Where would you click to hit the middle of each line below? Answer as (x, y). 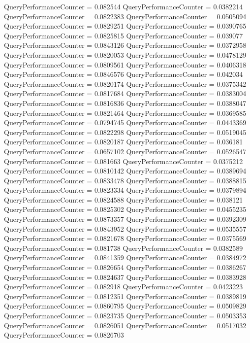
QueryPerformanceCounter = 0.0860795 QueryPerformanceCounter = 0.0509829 (125, 306)
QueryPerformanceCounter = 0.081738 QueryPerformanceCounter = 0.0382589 (124, 248)
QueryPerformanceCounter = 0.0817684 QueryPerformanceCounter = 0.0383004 (125, 93)
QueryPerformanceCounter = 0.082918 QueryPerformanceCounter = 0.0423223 (124, 287)
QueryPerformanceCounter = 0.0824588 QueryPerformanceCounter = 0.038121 (124, 199)
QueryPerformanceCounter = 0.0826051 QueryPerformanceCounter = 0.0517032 (125, 325)
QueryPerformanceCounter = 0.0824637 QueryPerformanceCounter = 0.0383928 (125, 277)
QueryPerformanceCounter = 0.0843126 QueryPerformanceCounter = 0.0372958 (125, 45)
